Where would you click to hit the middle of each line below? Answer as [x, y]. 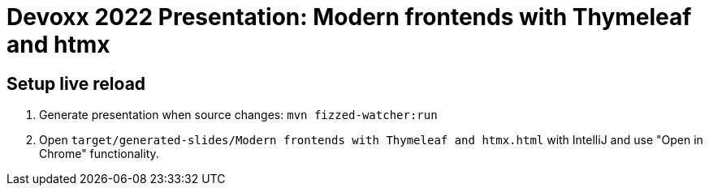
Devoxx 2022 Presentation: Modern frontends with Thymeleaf [349, 17]
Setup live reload [76, 83]
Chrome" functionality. [99, 154]
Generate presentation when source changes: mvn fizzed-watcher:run [238, 115]
